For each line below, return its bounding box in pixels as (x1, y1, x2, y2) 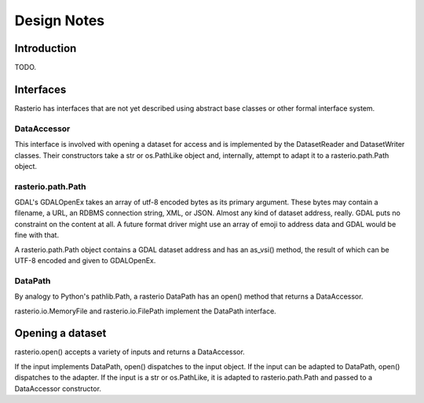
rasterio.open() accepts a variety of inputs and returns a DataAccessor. (14, 347, 245, 357)
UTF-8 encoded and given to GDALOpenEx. (14, 255, 156, 265)
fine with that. (14, 230, 59, 240)
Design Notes (14, 12, 105, 29)
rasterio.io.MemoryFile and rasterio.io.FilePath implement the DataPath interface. (14, 306, 276, 316)
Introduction (14, 42, 77, 55)
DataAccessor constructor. (14, 383, 102, 393)
